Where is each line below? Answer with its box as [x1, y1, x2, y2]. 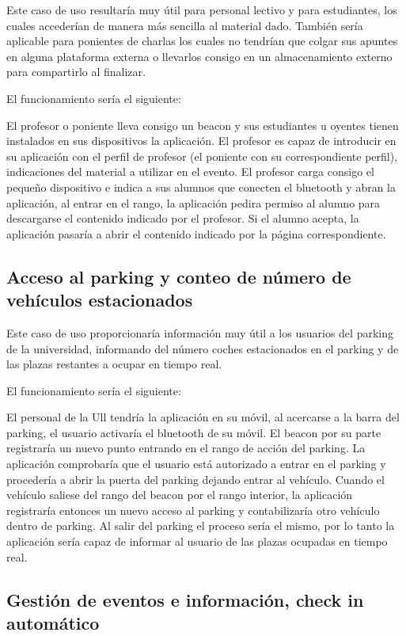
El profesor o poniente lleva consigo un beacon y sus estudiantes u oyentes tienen [6, 116, 399, 133]
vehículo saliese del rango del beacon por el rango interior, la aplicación [6, 486, 353, 503]
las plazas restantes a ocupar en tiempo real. [6, 356, 222, 372]
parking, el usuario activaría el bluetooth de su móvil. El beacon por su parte [6, 424, 381, 440]
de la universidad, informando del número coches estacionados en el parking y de [6, 340, 399, 356]
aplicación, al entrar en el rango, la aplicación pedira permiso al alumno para [6, 194, 381, 211]
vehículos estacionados [6, 288, 193, 312]
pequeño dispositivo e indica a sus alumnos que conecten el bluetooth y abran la [6, 178, 396, 195]
